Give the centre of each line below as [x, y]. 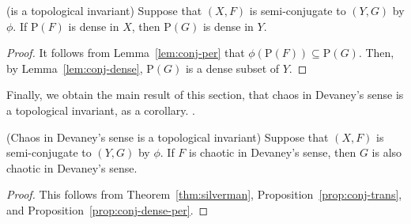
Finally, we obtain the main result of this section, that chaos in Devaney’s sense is [205, 95]
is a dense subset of [232, 68]
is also [387, 152]
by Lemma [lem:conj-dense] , [75, 68]
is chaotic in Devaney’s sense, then [273, 152]
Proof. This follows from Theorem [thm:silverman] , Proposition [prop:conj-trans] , [204, 194]
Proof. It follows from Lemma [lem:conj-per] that [126, 53]
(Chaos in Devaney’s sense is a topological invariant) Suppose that [168, 137]
